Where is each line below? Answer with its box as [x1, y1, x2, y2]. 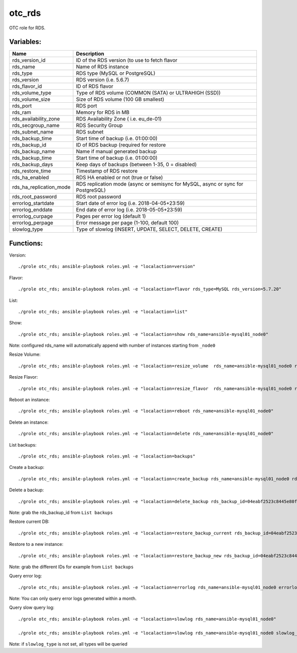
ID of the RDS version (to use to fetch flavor [76, 57, 178, 64]
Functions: [9, 239, 43, 248]
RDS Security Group [76, 122, 123, 129]
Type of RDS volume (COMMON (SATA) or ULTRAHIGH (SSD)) [76, 89, 221, 96]
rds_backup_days [12, 161, 53, 168]
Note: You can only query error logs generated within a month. [9, 595, 137, 601]
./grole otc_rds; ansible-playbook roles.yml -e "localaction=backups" [18, 454, 196, 459]
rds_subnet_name [12, 129, 54, 135]
